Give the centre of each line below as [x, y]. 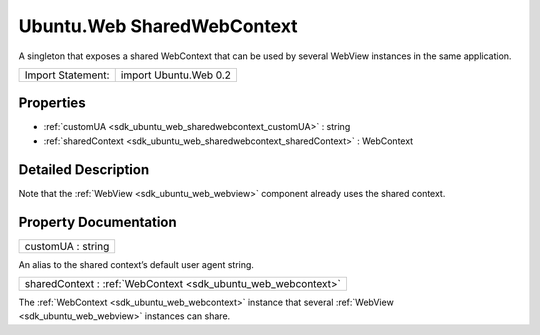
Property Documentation [97, 221]
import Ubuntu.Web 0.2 [176, 75]
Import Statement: [67, 75]
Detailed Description [84, 169]
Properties [52, 103]
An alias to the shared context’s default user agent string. [136, 264]
